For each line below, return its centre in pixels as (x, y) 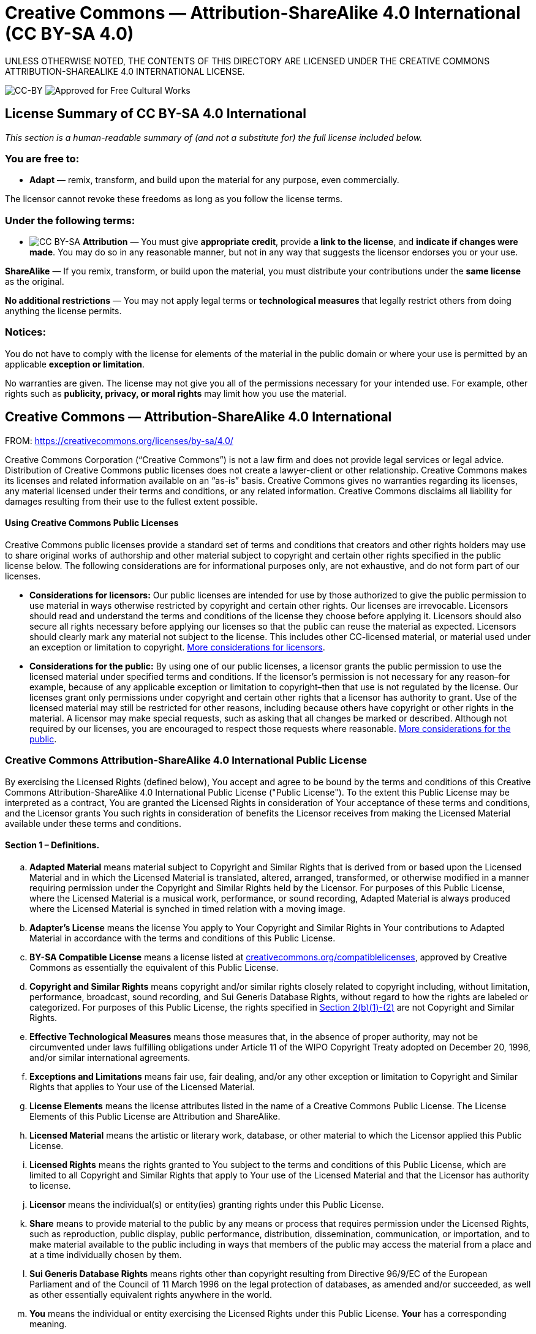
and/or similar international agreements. (110, 1057)
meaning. (48, 1324)
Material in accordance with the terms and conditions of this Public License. (183, 938)
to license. (50, 1185)
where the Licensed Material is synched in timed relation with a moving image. (187, 908)
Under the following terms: (70, 220)
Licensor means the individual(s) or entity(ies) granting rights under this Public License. (207, 1204)
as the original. (35, 282)
